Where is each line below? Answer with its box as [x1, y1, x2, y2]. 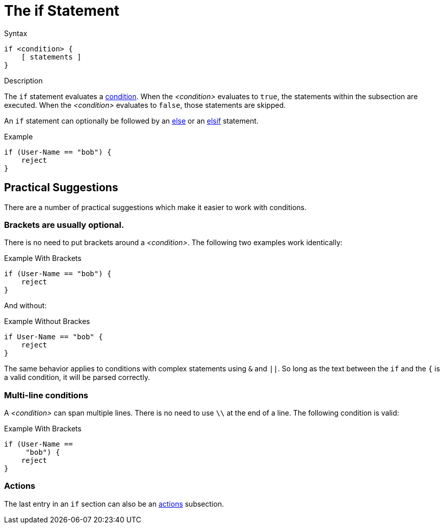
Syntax [4, 28, 27, 38]
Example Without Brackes [4, 317, 90, 326]
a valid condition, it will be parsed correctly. [4, 373, 150, 382]
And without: [4, 301, 47, 310]
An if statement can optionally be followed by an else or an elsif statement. [4, 116, 259, 125]
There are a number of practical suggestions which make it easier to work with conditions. [4, 202, 307, 212]
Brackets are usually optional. [4, 219, 124, 230]
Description [4, 76, 43, 85]
